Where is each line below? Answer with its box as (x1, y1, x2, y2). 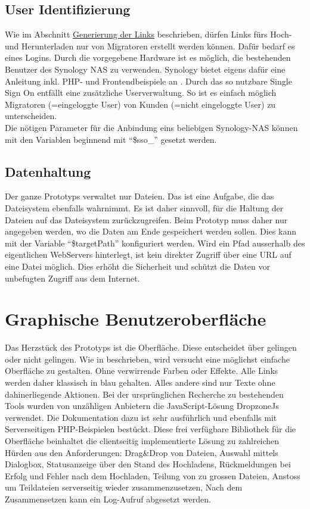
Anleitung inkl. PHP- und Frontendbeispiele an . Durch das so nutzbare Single (5, 74, 292, 87)
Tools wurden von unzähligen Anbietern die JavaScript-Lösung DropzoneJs (5, 399, 279, 412)
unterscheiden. (5, 110, 57, 122)
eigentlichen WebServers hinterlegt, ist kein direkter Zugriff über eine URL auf (5, 248, 292, 261)
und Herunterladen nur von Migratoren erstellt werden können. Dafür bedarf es (5, 39, 295, 52)
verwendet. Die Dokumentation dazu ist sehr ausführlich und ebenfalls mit (5, 411, 277, 423)
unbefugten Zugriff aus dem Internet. (5, 271, 140, 284)
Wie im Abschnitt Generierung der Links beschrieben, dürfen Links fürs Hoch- (5, 28, 292, 40)
